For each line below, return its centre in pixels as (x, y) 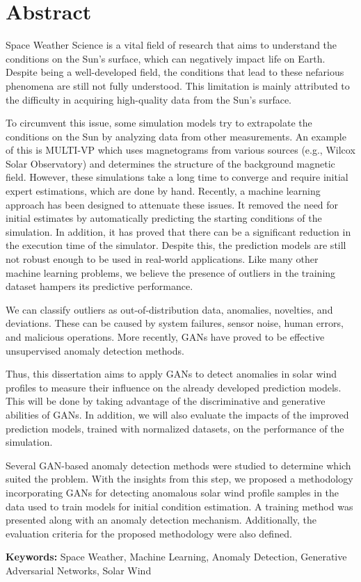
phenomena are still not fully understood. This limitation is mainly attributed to (178, 85)
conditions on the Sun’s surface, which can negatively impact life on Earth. (166, 58)
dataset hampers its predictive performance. (99, 286)
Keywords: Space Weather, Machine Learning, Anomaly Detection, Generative (176, 557)
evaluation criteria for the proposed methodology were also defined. (149, 533)
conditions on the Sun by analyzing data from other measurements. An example (176, 136)
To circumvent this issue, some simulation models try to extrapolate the (159, 123)
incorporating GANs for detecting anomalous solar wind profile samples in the (173, 492)
